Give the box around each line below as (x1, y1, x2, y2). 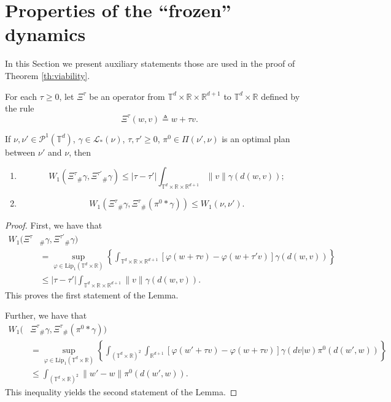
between (5, 145, 36, 158)
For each (5, 89, 37, 102)
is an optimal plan (222, 132, 290, 145)
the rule (5, 102, 34, 115)
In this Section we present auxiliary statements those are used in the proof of (5, 57, 295, 70)
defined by (261, 89, 300, 102)
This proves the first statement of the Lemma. (5, 288, 179, 301)
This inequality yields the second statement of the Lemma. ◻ (5, 385, 238, 398)
